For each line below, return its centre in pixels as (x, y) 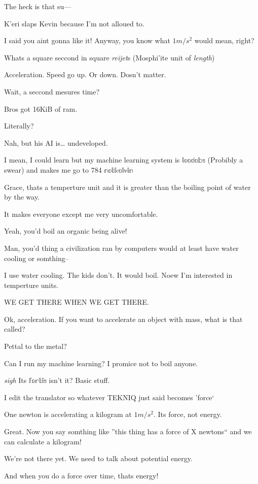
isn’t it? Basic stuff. (79, 380)
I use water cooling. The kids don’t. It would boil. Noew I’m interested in (118, 275)
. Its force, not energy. (188, 414)
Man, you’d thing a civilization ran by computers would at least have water (121, 248)
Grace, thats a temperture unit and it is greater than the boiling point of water (127, 187)
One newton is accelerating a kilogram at (68, 414)
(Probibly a (225, 160)
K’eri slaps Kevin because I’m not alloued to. (74, 23)
